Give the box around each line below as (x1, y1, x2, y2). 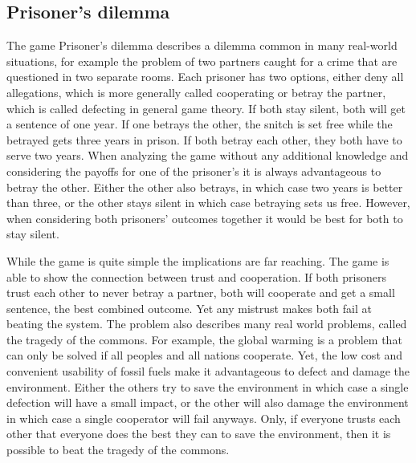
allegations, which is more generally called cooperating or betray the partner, (6, 83, 386, 100)
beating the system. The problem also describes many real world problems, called (6, 315, 407, 332)
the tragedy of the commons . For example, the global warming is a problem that (6, 331, 402, 347)
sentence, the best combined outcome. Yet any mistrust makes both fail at (6, 299, 372, 316)
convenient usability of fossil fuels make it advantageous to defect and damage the (6, 363, 410, 380)
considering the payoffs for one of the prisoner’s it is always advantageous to (6, 162, 381, 179)
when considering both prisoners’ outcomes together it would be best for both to (6, 209, 403, 226)
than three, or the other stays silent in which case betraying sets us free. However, (6, 194, 410, 211)
